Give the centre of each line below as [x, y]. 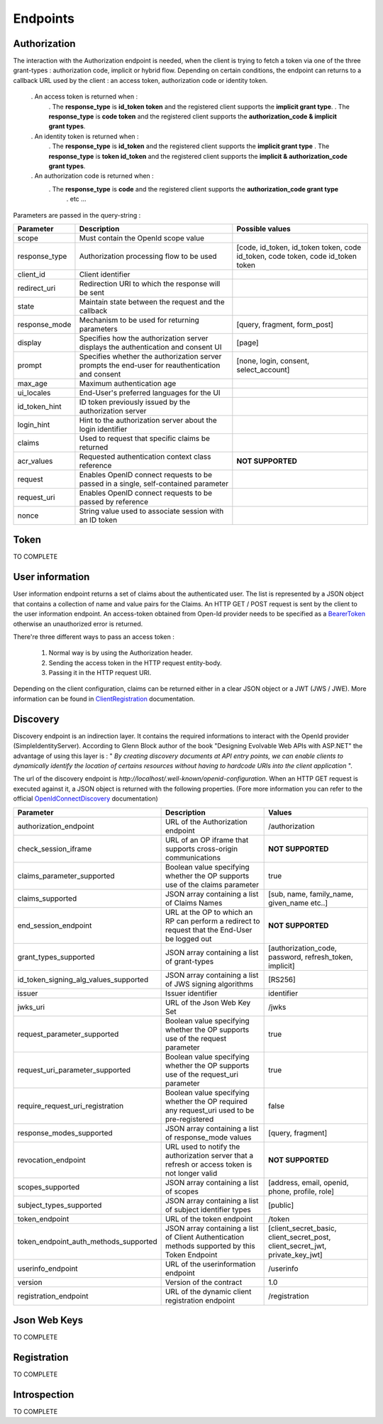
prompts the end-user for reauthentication [150, 365]
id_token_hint [39, 406]
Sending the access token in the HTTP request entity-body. [135, 662]
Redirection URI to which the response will [150, 284]
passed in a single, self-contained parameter [154, 484]
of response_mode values [208, 1137]
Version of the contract [204, 1282]
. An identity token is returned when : [85, 136]
